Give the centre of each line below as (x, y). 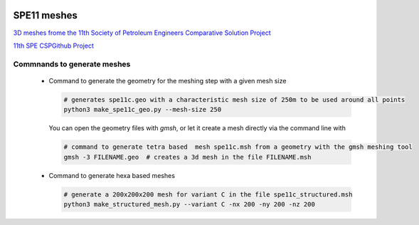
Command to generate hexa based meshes (112, 175)
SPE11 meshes (45, 15)
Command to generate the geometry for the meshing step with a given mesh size (168, 80)
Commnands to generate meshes (72, 64)
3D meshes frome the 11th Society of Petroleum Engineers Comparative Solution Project (142, 33)
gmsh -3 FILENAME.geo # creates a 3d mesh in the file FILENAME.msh (187, 157)
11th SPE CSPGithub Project (53, 46)
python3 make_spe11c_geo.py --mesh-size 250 (143, 110)
